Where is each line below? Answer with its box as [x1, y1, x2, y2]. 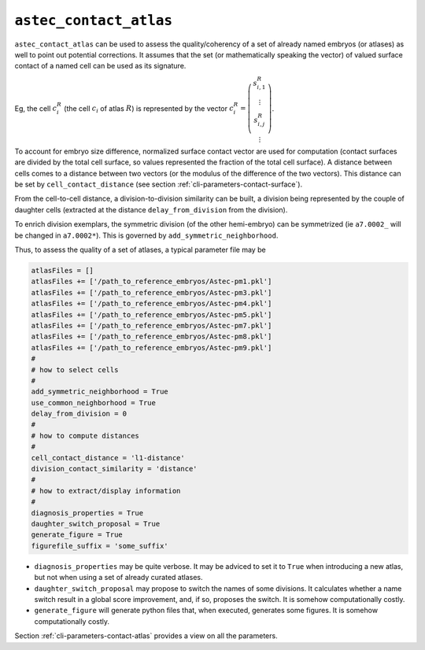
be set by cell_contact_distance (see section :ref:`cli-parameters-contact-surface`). [14, 179, 303, 189]
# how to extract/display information [31, 486, 181, 495]
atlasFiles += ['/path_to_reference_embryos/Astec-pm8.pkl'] [31, 332, 272, 342]
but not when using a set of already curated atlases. [34, 573, 203, 582]
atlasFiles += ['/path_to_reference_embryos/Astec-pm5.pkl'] [31, 310, 272, 319]
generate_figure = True [31, 530, 124, 539]
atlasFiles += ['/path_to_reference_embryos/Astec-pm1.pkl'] [31, 277, 272, 286]
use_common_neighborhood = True [31, 398, 157, 407]
